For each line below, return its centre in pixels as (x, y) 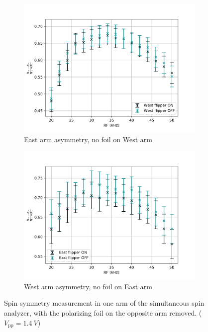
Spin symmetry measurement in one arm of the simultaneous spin (104, 303)
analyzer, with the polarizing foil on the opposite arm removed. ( (103, 312)
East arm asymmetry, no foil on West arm (88, 139)
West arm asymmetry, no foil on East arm (88, 286)
